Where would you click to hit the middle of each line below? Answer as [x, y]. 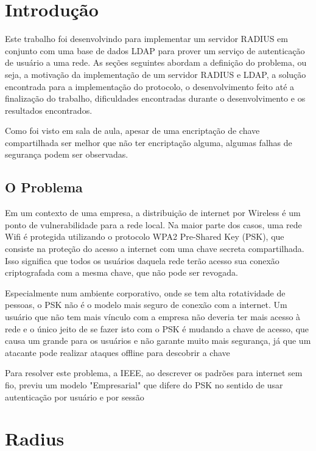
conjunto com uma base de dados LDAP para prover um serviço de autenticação [155, 50]
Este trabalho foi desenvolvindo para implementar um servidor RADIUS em [146, 39]
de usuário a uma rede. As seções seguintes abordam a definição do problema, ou [156, 62]
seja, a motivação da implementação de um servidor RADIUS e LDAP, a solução [156, 74]
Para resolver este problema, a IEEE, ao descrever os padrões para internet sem [154, 373]
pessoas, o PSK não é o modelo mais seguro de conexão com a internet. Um [146, 305]
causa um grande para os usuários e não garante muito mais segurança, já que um [158, 341]
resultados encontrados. [49, 110]
